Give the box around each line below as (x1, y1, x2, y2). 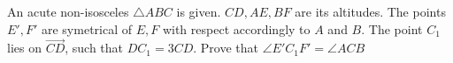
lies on (7, 38, 42, 57)
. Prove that (193, 38, 259, 57)
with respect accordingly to (162, 19, 311, 38)
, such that (65, 38, 124, 57)
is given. (176, 3, 221, 20)
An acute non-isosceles (7, 3, 129, 20)
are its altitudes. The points (295, 3, 446, 20)
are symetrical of (41, 19, 133, 38)
